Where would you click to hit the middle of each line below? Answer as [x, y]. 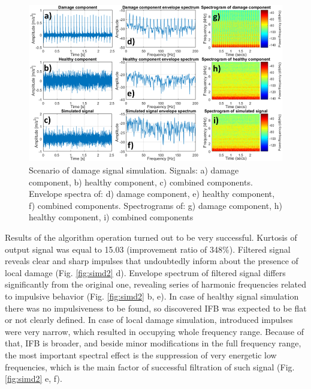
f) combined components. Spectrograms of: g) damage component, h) [155, 205]
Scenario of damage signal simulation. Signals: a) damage [134, 170]
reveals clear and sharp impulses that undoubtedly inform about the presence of [152, 261]
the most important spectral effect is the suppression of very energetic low [141, 354]
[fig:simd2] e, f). [34, 378]
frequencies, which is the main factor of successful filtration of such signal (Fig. [150, 366]
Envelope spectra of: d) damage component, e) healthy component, [152, 194]
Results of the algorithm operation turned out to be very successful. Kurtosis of [151, 237]
